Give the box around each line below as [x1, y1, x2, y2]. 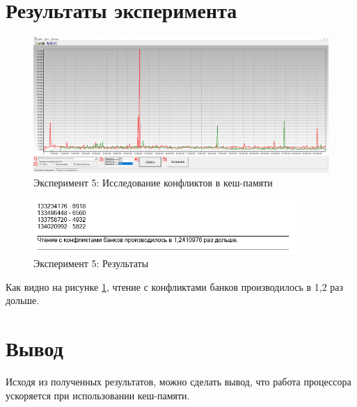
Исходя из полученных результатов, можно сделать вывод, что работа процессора [6, 374, 351, 389]
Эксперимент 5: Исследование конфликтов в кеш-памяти [33, 175, 273, 189]
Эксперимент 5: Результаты [33, 256, 149, 271]
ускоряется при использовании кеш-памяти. [6, 388, 190, 402]
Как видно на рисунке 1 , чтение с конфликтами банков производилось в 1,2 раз [6, 279, 344, 294]
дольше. [6, 293, 40, 308]
